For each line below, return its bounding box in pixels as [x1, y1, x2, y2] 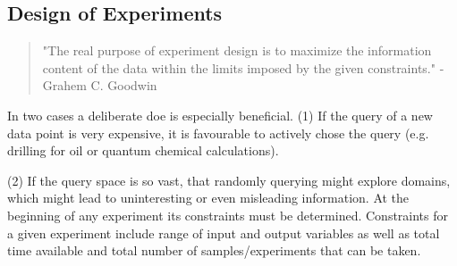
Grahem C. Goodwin [42, 76, 157, 95]
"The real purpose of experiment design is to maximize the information [42, 41, 432, 60]
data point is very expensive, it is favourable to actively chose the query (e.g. [7, 123, 429, 142]
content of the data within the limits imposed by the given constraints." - [42, 58, 444, 77]
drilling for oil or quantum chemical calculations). [7, 141, 279, 160]
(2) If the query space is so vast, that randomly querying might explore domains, [7, 170, 451, 189]
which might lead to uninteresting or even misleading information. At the [7, 188, 410, 207]
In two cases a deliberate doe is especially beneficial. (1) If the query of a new [7, 105, 433, 124]
